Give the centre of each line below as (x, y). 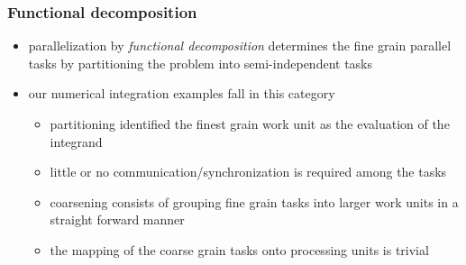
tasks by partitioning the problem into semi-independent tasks (201, 63)
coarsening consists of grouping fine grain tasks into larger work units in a (254, 201)
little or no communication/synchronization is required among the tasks (248, 172)
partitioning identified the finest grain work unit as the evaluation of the (250, 123)
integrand (76, 141)
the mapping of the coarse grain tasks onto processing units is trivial (239, 249)
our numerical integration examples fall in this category (182, 93)
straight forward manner (117, 219)
